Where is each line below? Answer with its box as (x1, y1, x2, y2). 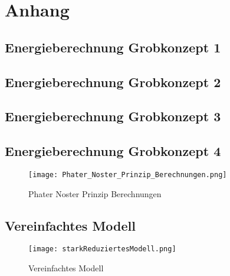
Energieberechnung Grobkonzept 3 (5, 107, 221, 125)
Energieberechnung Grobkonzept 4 (5, 142, 221, 160)
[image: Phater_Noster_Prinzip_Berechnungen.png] (28, 170, 227, 179)
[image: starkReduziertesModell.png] (28, 245, 176, 254)
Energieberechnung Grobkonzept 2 (5, 72, 221, 91)
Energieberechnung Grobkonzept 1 (5, 38, 221, 56)
